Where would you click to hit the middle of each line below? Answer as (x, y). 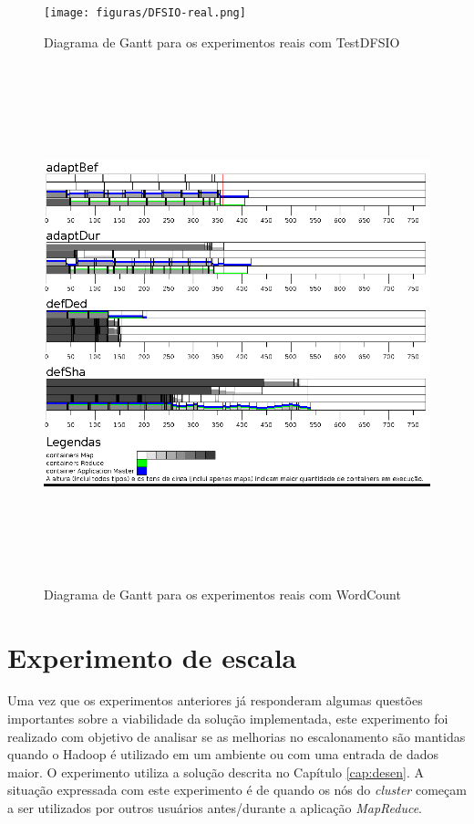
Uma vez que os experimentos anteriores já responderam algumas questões (215, 700)
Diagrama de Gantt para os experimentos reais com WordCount (222, 594)
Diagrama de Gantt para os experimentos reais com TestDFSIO (222, 42)
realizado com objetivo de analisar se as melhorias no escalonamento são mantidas (237, 736)
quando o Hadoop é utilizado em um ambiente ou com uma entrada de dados (223, 754)
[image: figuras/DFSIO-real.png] (145, 13)
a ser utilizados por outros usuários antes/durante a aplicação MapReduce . (215, 808)
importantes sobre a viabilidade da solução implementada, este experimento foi (228, 719)
